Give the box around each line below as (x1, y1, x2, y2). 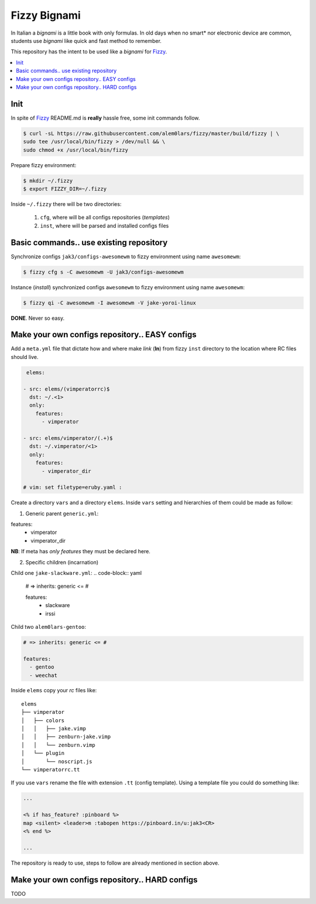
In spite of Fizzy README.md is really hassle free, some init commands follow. (11, 114, 200, 121)
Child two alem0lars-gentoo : (11, 623, 87, 630)
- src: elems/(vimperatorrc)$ (23, 385, 110, 392)
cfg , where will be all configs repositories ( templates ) (40, 214, 170, 221)
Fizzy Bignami (11, 9, 81, 22)
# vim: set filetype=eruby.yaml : (23, 484, 122, 491)
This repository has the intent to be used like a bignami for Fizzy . (11, 48, 167, 55)
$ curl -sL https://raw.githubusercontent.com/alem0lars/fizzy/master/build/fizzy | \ (23, 130, 280, 137)
